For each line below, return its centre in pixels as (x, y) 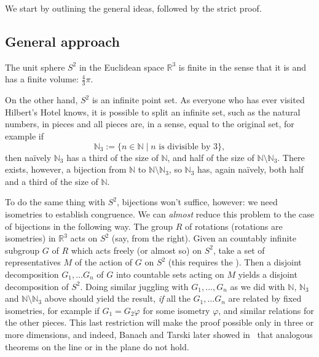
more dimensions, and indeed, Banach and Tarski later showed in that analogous (159, 334)
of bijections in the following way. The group (89, 226)
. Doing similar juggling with (134, 286)
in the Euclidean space (121, 67)
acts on (84, 238)
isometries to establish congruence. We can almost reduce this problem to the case (160, 214)
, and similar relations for (266, 310)
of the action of (104, 262)
